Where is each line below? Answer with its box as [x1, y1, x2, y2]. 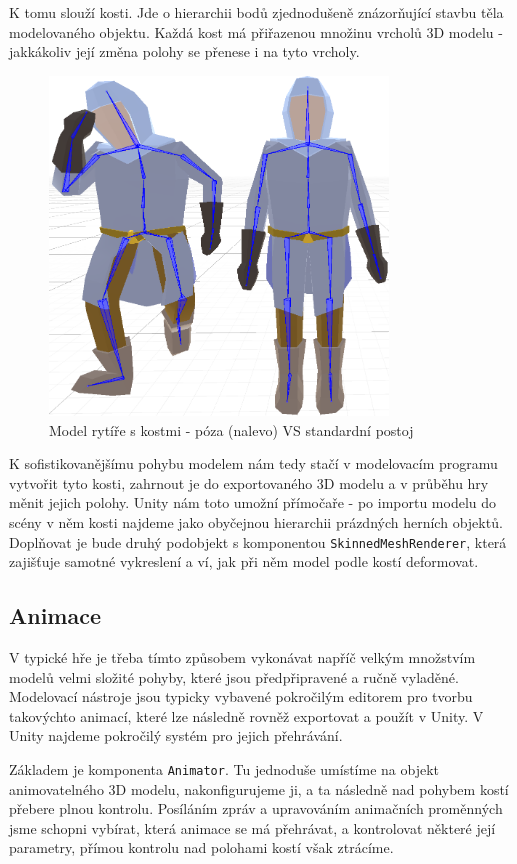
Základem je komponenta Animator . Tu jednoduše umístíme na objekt [9, 758, 440, 779]
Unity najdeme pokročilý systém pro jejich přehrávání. [9, 725, 343, 746]
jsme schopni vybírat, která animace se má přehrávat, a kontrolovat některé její [9, 817, 496, 838]
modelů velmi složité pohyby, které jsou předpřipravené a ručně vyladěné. [9, 666, 459, 687]
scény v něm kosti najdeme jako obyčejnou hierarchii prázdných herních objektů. [9, 511, 503, 532]
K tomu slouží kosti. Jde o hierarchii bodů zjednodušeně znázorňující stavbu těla [9, 2, 504, 22]
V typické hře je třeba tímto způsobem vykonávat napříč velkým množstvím [9, 646, 476, 667]
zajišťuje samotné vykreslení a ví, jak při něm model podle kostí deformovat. [9, 551, 479, 572]
